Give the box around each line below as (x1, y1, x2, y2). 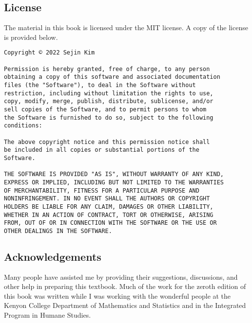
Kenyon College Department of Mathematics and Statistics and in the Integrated (4, 300, 246, 310)
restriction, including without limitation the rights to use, (4, 90, 213, 97)
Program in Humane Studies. (4, 310, 91, 320)
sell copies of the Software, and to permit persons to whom (4, 106, 207, 113)
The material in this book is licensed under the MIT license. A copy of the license (4, 22, 248, 33)
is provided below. (4, 32, 58, 42)
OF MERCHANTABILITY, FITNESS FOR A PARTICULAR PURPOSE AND (4, 187, 199, 194)
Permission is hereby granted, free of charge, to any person (4, 65, 210, 72)
